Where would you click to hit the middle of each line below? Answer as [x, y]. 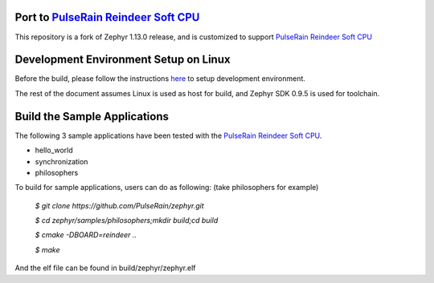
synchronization [61, 161]
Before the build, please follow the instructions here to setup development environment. [160, 79]
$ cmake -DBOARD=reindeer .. [86, 235]
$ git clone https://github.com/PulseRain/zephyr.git [119, 205]
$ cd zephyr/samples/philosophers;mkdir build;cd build [127, 220]
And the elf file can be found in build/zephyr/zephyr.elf [105, 268]
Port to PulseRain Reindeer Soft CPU [107, 17]
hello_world [54, 150]
